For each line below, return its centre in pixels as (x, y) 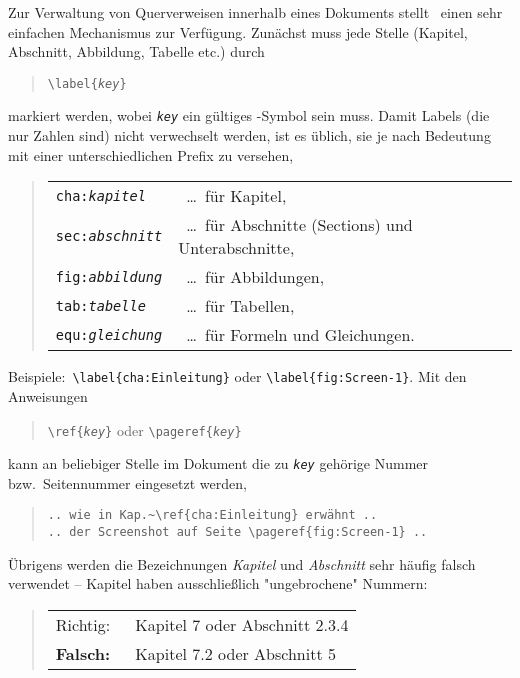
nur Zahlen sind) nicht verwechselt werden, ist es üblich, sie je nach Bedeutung (249, 135)
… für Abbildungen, (255, 277)
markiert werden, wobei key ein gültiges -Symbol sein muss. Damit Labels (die (249, 115)
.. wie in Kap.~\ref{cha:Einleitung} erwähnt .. (212, 515)
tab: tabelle (100, 305)
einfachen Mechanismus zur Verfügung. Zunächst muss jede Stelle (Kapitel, (238, 31)
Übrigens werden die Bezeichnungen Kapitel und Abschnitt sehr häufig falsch (242, 563)
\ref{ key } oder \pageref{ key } (144, 429)
